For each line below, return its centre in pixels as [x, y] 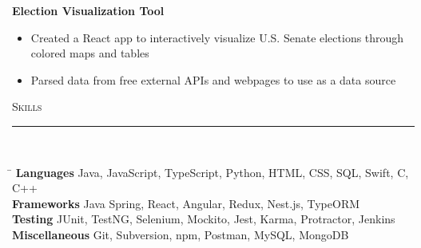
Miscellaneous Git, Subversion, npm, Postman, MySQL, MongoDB [181, 234]
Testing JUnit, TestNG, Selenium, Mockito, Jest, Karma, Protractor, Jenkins [204, 219]
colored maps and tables [90, 53]
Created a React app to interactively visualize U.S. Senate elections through [217, 37]
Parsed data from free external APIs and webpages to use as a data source [213, 79]
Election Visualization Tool [88, 10]
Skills [27, 106]
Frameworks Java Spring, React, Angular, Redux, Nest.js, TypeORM [186, 203]
